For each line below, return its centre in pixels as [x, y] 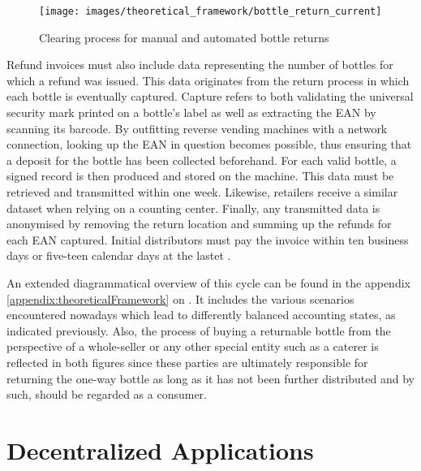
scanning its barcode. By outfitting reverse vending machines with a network [197, 128]
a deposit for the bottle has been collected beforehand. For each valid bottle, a [202, 160]
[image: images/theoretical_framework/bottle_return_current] [210, 11]
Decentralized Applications [160, 449]
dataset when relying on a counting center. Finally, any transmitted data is [193, 207]
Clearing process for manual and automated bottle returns [184, 37]
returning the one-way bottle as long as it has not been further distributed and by [210, 378]
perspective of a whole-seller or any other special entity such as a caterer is [193, 346]
